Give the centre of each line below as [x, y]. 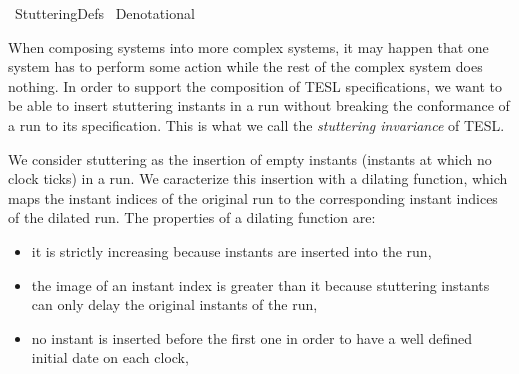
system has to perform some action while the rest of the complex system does [245, 66]
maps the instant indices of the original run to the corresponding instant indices [253, 197]
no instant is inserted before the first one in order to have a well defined [252, 337]
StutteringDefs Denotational [104, 13]
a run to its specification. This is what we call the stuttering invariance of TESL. [256, 124]
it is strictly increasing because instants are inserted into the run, [231, 250]
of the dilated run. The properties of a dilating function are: [192, 217]
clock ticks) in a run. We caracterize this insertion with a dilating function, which [258, 178]
